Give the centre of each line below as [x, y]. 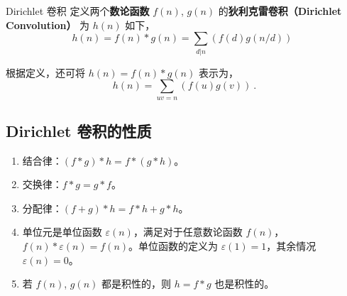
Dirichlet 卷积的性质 [79, 130]
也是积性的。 [244, 284]
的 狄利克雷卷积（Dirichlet [280, 11]
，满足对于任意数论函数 [188, 232]
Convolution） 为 [48, 24]
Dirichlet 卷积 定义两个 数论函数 [78, 11]
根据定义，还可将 [45, 72]
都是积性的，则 [137, 284]
